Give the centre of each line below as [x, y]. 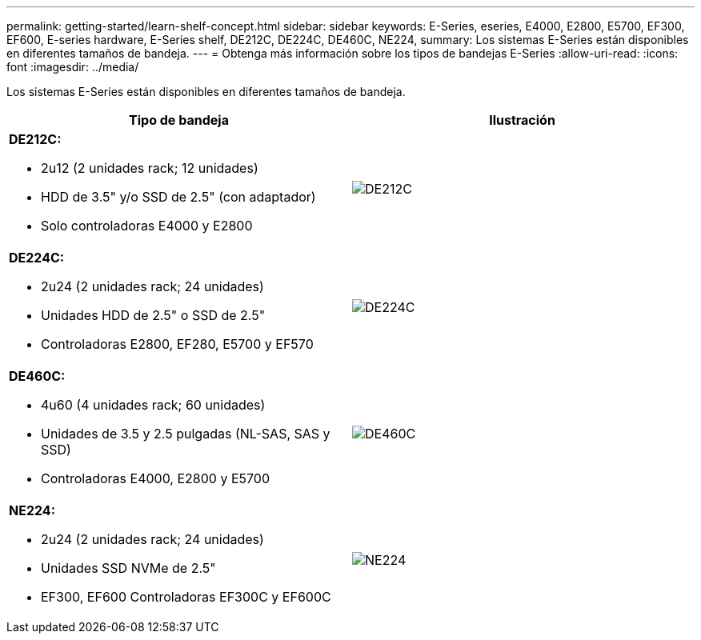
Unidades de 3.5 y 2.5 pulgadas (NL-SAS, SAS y [186, 434]
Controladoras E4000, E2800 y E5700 [156, 478]
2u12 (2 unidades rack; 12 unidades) [150, 168]
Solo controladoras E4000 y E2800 [147, 226]
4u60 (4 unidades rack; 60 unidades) [153, 405]
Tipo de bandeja [179, 120]
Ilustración [522, 120]
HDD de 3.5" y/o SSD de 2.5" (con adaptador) [178, 197]
